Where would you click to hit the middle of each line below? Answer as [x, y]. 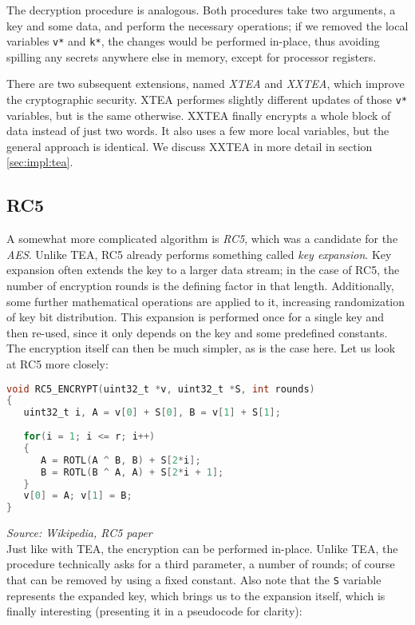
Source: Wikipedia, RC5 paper [79, 533]
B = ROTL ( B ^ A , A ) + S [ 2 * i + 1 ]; [132, 472]
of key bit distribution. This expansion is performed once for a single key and [196, 317]
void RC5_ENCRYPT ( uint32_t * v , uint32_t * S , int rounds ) [161, 389]
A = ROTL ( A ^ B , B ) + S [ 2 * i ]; [121, 460]
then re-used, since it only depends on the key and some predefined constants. [197, 332]
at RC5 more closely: [57, 364]
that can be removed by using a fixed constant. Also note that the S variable [194, 580]
